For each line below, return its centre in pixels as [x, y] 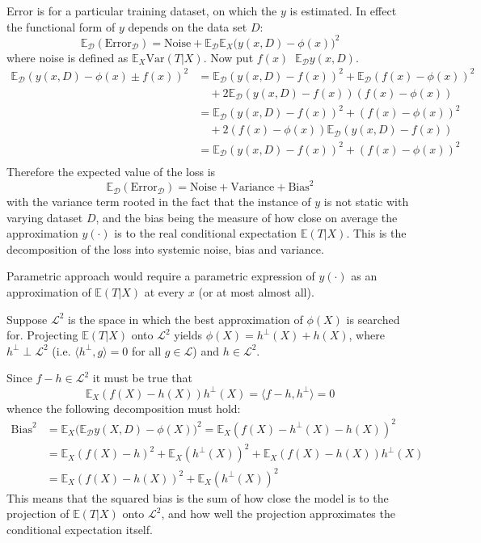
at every [165, 292]
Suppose [27, 319]
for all [146, 350]
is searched [373, 319]
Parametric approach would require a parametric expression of [161, 276]
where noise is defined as [68, 57]
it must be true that [142, 378]
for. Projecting [42, 335]
